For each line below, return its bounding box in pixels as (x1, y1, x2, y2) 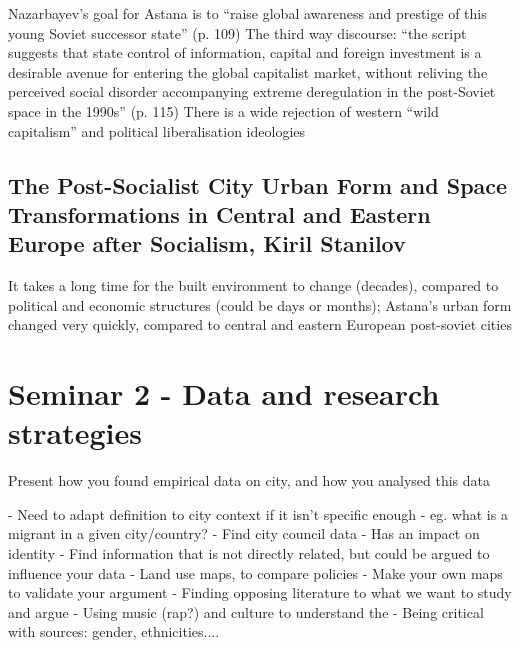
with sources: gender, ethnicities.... (8, 621, 220, 642)
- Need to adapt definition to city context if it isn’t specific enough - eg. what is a (8, 503, 508, 524)
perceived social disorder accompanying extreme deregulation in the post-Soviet (8, 81, 496, 102)
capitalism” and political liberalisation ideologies (8, 120, 306, 141)
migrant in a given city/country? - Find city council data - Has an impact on (8, 523, 480, 544)
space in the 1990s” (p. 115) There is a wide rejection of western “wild (8, 100, 439, 121)
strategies (8, 412, 142, 453)
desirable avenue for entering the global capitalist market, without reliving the (8, 61, 488, 82)
